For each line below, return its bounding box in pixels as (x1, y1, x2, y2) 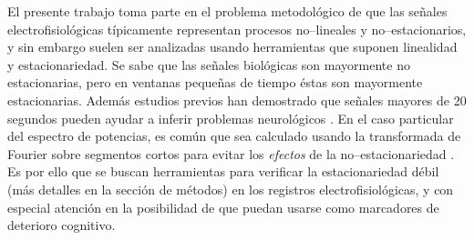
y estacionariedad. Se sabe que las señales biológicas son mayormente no (7, 55, 410, 74)
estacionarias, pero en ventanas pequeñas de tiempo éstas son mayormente (7, 73, 423, 92)
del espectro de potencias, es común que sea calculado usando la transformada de (7, 126, 461, 145)
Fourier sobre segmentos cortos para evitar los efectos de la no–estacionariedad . (7, 144, 455, 163)
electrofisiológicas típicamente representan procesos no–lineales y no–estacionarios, (7, 19, 467, 38)
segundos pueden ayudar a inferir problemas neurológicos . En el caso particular (7, 108, 454, 127)
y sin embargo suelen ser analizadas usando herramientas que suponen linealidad (7, 37, 458, 56)
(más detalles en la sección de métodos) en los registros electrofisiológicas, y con (7, 179, 454, 198)
